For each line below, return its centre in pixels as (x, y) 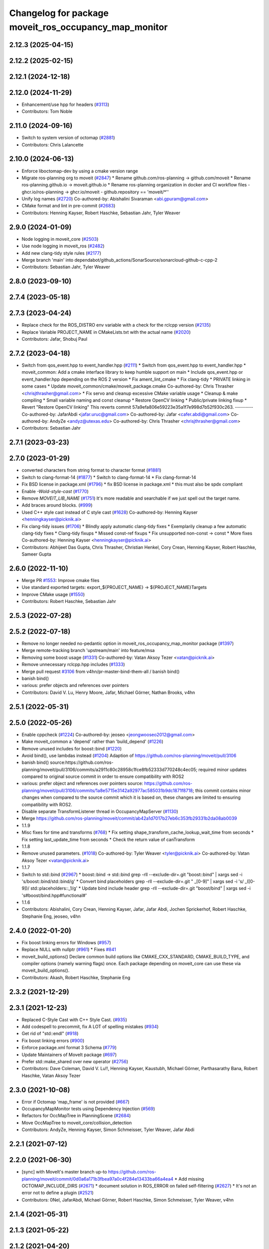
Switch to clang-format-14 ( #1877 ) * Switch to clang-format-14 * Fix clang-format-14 (109, 477)
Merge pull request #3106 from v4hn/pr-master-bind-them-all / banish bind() (101, 671)
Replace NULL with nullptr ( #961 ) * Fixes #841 (69, 950)
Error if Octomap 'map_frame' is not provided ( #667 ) (75, 1102)
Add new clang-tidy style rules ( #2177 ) (62, 253)
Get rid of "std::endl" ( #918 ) (50, 1034)
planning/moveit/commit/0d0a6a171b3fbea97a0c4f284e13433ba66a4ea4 (98, 1179)
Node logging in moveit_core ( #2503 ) (60, 239)
